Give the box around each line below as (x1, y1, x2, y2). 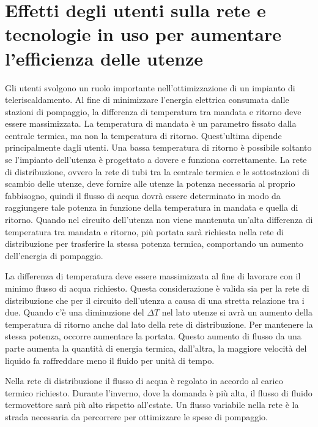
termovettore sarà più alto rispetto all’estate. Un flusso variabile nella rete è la (5, 398, 299, 411)
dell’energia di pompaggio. (5, 249, 103, 262)
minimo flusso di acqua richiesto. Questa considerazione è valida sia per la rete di (5, 282, 309, 294)
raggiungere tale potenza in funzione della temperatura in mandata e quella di (5, 201, 298, 214)
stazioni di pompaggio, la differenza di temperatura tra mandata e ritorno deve (5, 105, 301, 118)
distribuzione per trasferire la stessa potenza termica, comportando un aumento (5, 237, 303, 250)
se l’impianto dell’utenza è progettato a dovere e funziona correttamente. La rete (5, 153, 307, 166)
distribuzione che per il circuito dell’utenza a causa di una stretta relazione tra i (5, 293, 305, 306)
